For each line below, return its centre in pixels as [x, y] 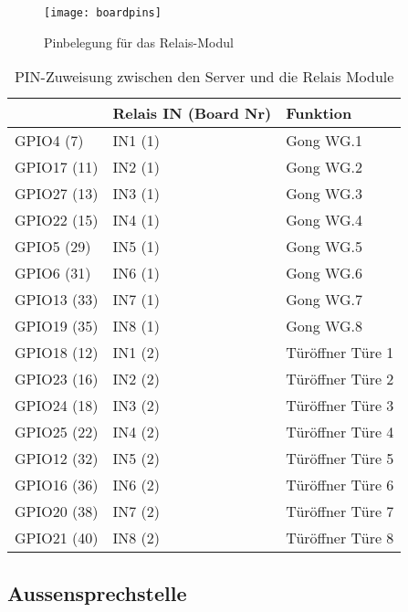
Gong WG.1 [324, 141]
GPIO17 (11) [57, 167]
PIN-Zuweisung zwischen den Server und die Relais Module [204, 77]
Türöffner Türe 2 [340, 379]
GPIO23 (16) [57, 379]
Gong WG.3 [324, 194]
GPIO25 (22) [57, 432]
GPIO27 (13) [57, 194]
